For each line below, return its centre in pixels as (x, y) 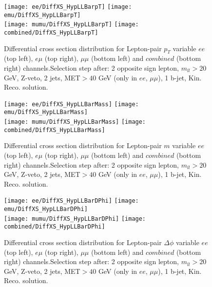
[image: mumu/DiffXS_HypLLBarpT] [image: (71, 25)
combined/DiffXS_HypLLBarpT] (51, 32)
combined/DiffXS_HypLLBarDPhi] (55, 227)
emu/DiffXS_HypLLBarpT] (42, 15)
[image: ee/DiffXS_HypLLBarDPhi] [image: (71, 201)
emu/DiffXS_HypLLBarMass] (46, 112)
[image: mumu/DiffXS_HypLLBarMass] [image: (75, 122)
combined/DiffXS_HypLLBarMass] (55, 130)
